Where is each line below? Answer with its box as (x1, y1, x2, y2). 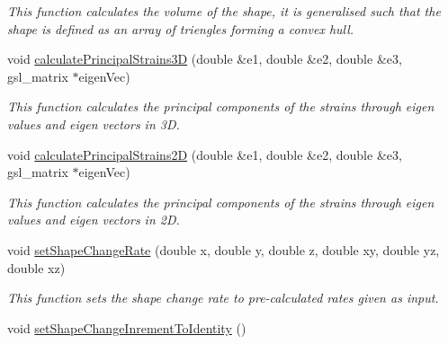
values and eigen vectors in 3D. (7, 114, 180, 133)
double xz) (7, 258, 66, 277)
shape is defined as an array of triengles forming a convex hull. (7, 19, 354, 38)
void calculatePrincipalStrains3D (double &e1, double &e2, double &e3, (7, 49, 402, 68)
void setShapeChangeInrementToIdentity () (7, 318, 246, 337)
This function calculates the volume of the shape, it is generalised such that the (7, 2, 441, 20)
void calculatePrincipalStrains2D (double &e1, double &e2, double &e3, (7, 145, 402, 163)
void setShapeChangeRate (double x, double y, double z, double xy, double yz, (7, 240, 440, 259)
